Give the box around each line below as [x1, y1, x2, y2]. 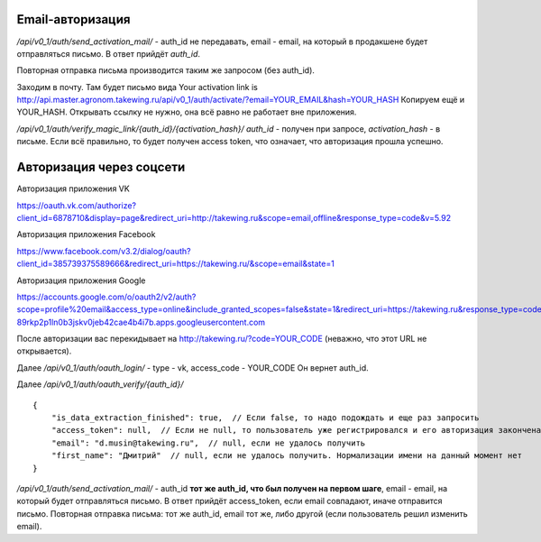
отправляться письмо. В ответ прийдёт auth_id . [16, 48, 201, 59]
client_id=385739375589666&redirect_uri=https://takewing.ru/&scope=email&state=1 [16, 258, 335, 270]
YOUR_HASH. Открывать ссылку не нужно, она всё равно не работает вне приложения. [16, 106, 357, 117]
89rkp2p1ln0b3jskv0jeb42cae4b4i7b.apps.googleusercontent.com [16, 317, 266, 327]
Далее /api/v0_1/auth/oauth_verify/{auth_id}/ [16, 379, 184, 390]
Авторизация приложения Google [16, 275, 146, 286]
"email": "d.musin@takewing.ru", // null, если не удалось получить [50, 437, 366, 448]
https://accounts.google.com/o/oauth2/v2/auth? [16, 291, 197, 302]
